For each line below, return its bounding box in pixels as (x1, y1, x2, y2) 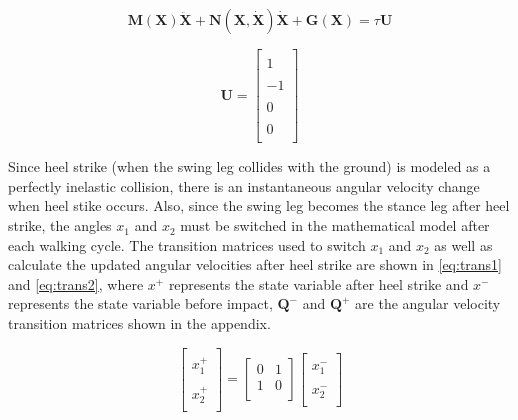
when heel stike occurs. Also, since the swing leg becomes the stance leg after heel (8, 195, 510, 216)
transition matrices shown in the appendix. (8, 313, 271, 334)
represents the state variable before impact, (8, 293, 273, 314)
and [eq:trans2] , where (8, 273, 144, 294)
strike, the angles (8, 215, 112, 236)
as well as (434, 234, 493, 255)
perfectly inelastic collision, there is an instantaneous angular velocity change (8, 175, 480, 196)
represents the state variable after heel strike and (168, 273, 469, 294)
